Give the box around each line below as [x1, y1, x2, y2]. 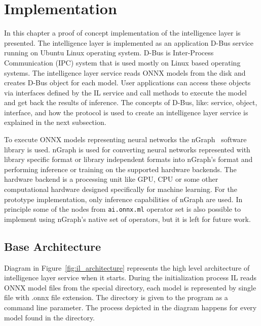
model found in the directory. [4, 312, 95, 322]
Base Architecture [4, 238, 101, 254]
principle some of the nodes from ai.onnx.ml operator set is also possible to [4, 204, 241, 214]
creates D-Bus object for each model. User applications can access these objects [4, 77, 251, 88]
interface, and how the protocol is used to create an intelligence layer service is [4, 107, 248, 117]
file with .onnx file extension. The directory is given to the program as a [4, 292, 228, 303]
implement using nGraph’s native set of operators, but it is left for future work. [4, 213, 251, 224]
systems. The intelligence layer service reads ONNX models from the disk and [4, 67, 246, 78]
